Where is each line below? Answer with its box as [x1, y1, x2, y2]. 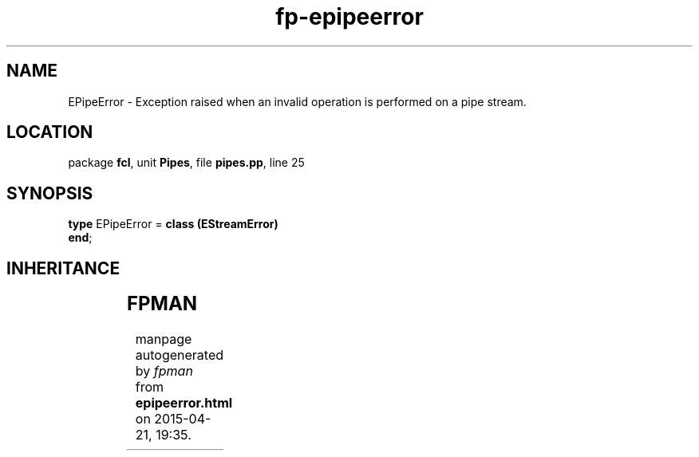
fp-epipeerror [275, 3, 424, 30]
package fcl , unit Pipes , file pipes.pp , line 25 [68, 156, 305, 170]
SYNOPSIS [6, 183, 93, 203]
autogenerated [135, 347, 224, 364]
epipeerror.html [135, 395, 233, 412]
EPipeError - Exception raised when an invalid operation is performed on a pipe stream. [68, 94, 527, 108]
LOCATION [6, 122, 93, 143]
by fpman [135, 363, 193, 380]
